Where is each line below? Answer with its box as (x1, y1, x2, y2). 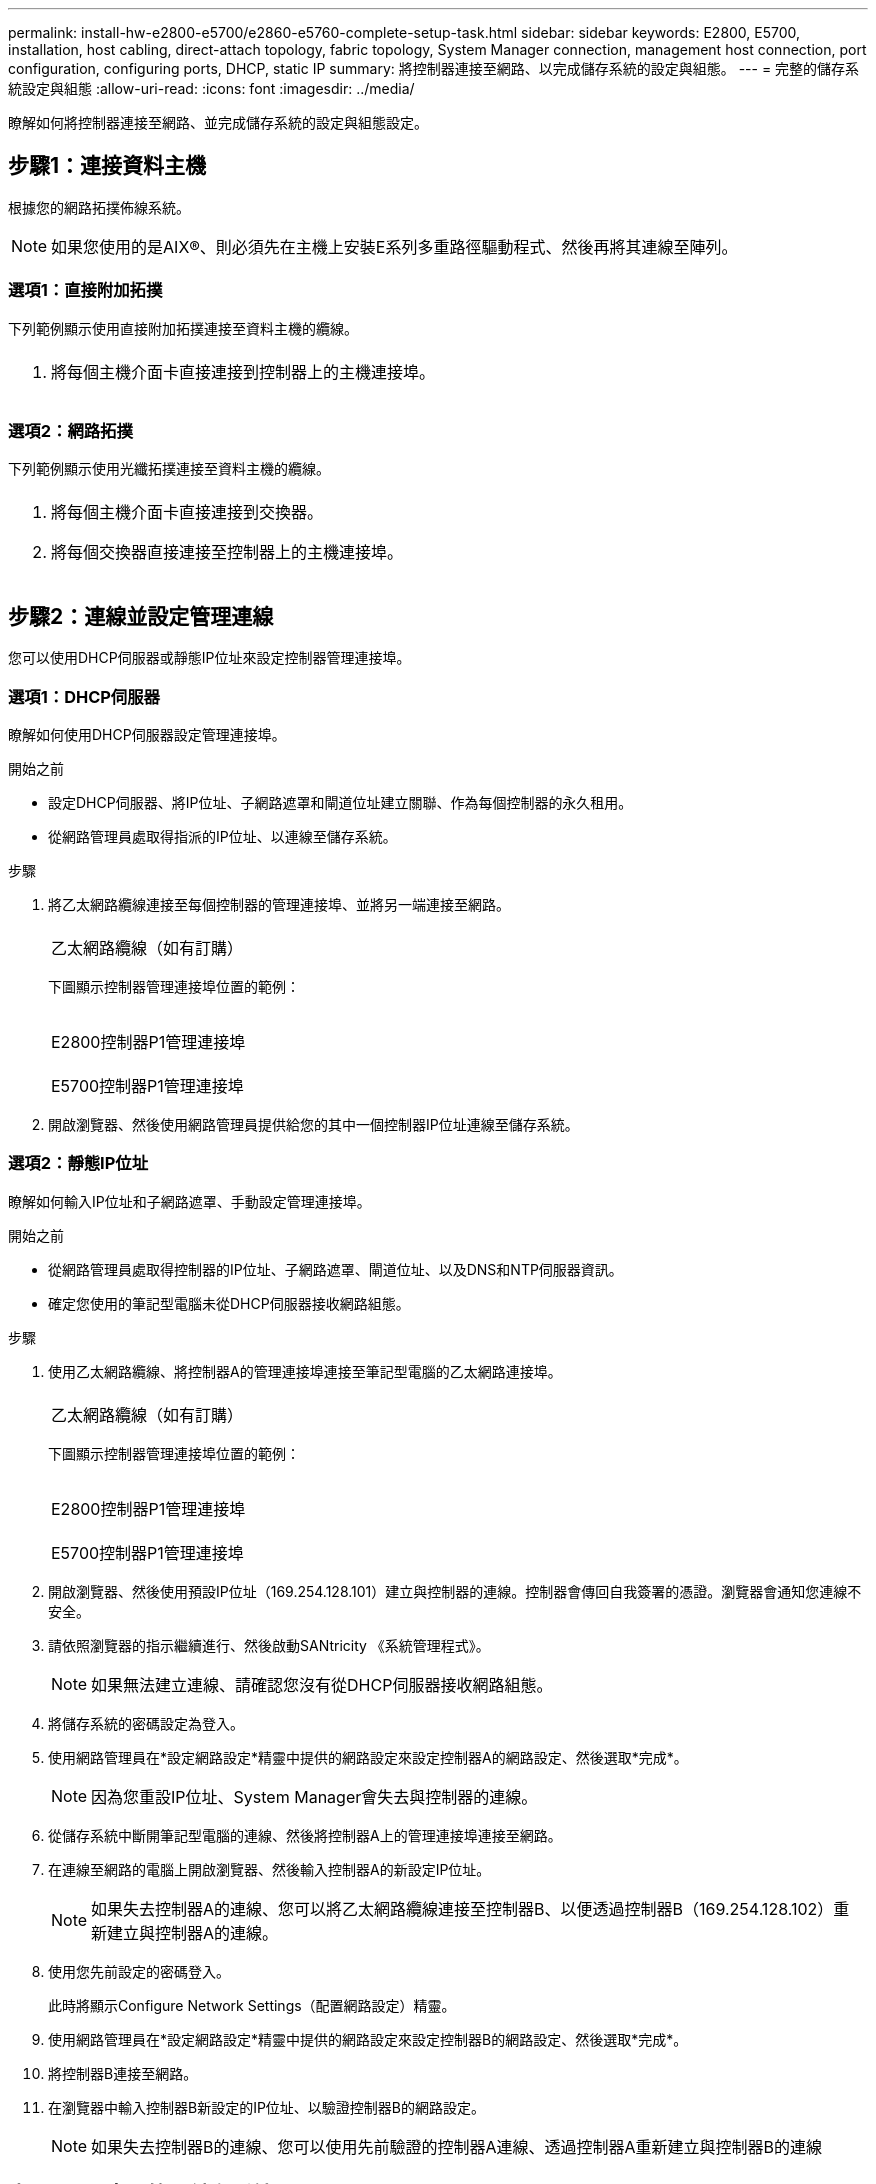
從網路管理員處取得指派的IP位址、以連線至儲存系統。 (48, 827, 397, 845)
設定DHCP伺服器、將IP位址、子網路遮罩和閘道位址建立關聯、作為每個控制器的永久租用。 (48, 793, 633, 811)
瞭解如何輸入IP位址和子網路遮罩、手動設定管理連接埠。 (8, 1192, 371, 1210)
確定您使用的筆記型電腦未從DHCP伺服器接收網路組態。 (48, 1294, 410, 1312)
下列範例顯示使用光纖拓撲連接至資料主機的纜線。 (8, 460, 330, 478)
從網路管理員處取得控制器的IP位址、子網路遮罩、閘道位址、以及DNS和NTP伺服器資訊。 (48, 1260, 623, 1278)
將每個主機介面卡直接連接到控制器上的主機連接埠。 (51, 361, 436, 382)
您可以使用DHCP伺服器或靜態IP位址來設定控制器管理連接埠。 (8, 649, 411, 667)
